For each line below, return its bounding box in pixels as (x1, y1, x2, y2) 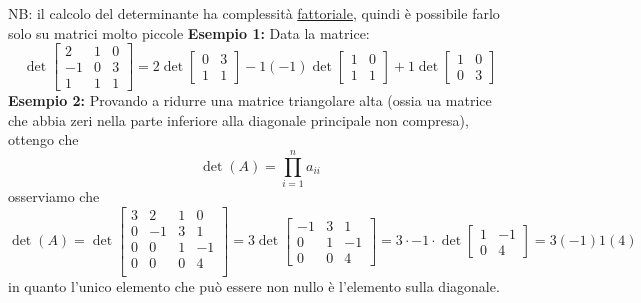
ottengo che (8, 129, 79, 150)
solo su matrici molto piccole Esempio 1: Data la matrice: (8, 22, 370, 43)
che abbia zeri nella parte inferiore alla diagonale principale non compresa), (8, 109, 469, 130)
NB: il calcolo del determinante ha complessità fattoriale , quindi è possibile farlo (8, 3, 500, 23)
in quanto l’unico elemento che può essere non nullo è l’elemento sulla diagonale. (8, 275, 500, 296)
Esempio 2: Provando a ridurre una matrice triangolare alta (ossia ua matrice (8, 90, 492, 111)
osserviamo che (8, 186, 100, 207)
